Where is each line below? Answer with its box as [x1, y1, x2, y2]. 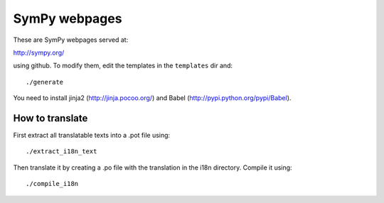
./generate [26, 78, 64, 86]
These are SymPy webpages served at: [13, 35, 129, 44]
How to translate [13, 112, 88, 124]
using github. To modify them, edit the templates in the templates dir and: [13, 61, 233, 70]
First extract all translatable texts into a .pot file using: [13, 131, 171, 140]
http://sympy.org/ [13, 48, 65, 57]
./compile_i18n [26, 180, 79, 188]
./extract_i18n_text [26, 148, 97, 155]
